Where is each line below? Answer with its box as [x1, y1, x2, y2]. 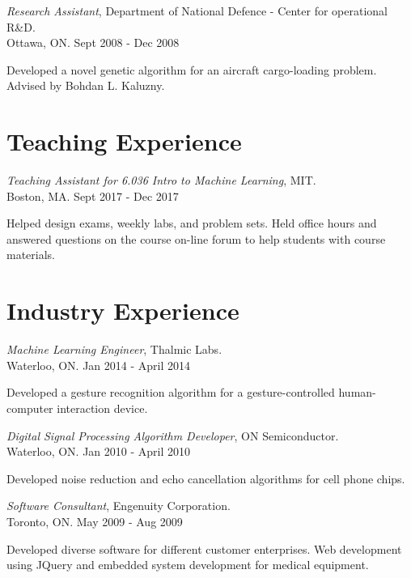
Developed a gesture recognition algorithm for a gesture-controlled [6, 384, 335, 401]
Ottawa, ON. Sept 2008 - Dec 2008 [6, 34, 180, 51]
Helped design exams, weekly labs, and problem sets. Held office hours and [6, 215, 377, 232]
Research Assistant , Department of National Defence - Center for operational [6, 2, 388, 19]
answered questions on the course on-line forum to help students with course [6, 230, 386, 247]
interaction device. [57, 399, 148, 416]
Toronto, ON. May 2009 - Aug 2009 [6, 512, 183, 529]
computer [6, 399, 53, 416]
